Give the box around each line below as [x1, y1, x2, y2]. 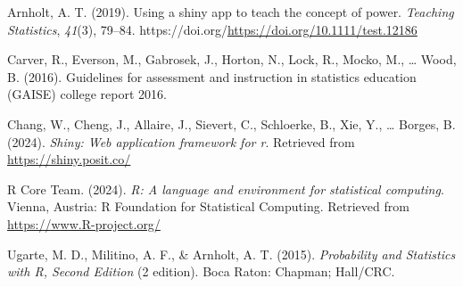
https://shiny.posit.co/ [7, 150, 131, 168]
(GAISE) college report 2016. [7, 85, 167, 103]
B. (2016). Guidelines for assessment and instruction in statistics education [7, 67, 417, 86]
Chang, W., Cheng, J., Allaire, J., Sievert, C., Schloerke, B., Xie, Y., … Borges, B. [7, 114, 456, 133]
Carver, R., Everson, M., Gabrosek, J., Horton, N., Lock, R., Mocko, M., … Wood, [7, 50, 457, 69]
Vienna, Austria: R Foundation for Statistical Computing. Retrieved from [7, 197, 409, 216]
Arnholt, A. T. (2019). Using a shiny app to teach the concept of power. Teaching [7, 3, 454, 20]
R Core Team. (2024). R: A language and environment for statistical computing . [7, 179, 444, 198]
